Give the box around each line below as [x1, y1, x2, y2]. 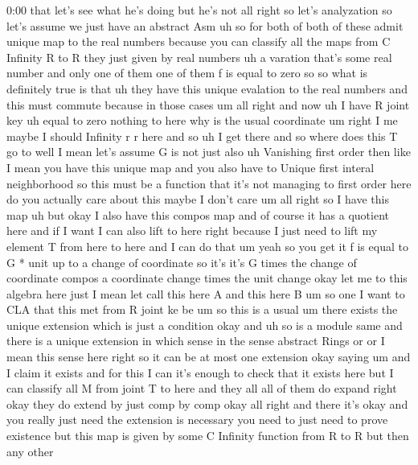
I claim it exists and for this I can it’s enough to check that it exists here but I [6, 364, 394, 381]
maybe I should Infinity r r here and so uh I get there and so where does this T [6, 127, 398, 144]
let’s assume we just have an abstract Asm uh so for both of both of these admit [6, 17, 404, 34]
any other [6, 442, 54, 459]
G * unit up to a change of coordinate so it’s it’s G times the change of [6, 253, 357, 270]
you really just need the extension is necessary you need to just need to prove [6, 411, 388, 428]
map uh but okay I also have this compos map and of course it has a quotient [6, 206, 390, 223]
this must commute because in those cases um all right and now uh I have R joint [6, 96, 410, 113]
